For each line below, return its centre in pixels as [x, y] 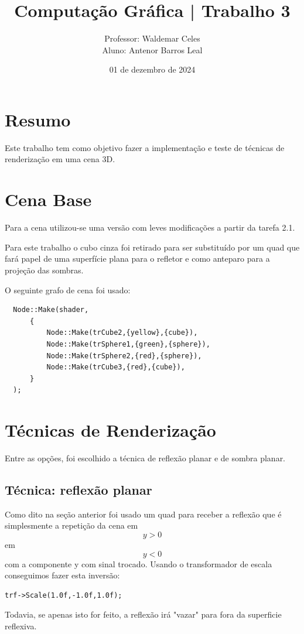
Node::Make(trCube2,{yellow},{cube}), [122, 333]
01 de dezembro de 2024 [152, 69]
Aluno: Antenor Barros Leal [152, 49]
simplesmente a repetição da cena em [71, 525]
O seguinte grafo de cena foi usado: [68, 289]
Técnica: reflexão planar [78, 489]
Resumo [38, 119]
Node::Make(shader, [51, 310]
